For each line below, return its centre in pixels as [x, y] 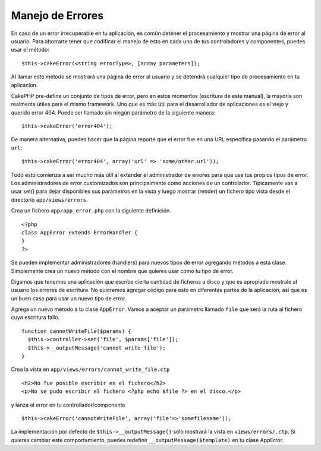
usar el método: [30, 50]
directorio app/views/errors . [50, 199]
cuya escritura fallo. [35, 317]
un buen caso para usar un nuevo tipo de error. [69, 298]
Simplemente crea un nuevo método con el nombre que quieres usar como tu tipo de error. [122, 271]
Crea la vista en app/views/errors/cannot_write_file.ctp [90, 369]
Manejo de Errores [57, 15]
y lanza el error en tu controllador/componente [68, 405]
